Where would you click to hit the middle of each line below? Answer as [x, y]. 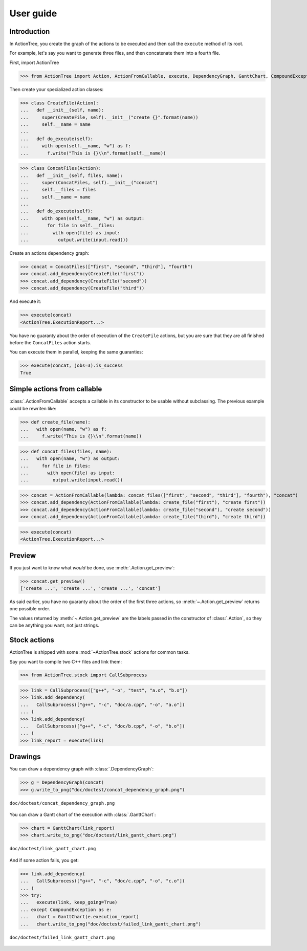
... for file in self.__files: [68, 226]
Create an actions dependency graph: [49, 253]
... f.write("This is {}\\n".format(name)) [81, 436]
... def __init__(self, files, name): [71, 175]
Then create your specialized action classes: [57, 89]
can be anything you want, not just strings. [54, 625]
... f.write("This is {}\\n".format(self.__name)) [93, 153]
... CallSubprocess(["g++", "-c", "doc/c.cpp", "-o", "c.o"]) [103, 881]
